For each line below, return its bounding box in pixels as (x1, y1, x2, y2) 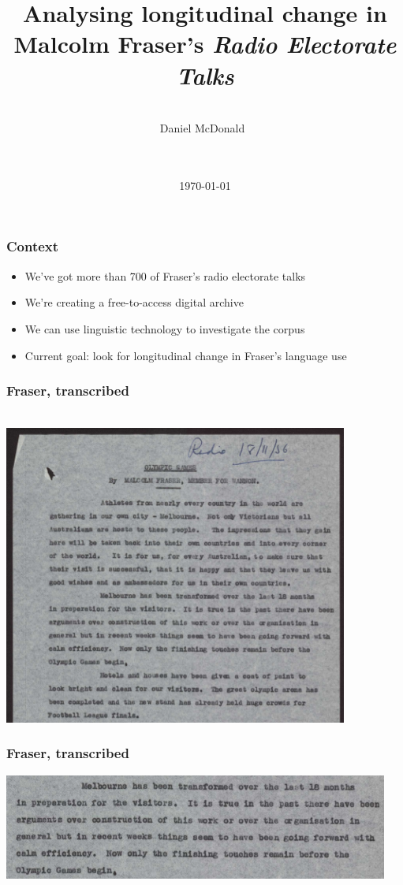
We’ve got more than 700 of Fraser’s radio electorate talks (24, 267, 306, 284)
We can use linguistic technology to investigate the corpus (24, 320, 305, 337)
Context (6, 236, 59, 256)
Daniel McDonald (159, 120, 245, 136)
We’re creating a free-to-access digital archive (24, 294, 244, 310)
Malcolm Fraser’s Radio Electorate (13, 28, 397, 61)
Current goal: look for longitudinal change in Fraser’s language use (24, 347, 347, 363)
